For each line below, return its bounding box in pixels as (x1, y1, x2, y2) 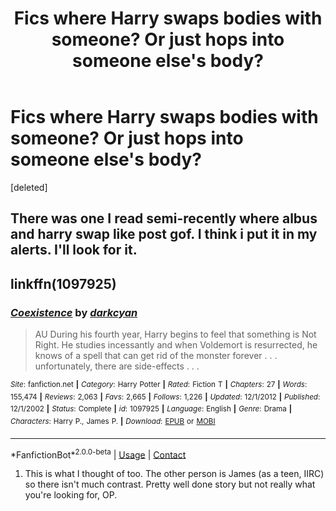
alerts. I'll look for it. (10, 242, 138, 259)
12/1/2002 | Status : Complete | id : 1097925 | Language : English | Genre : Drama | (10, 404, 293, 414)
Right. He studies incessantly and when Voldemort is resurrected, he (34, 339, 318, 351)
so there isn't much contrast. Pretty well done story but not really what (24, 478, 316, 491)
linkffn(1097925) (10, 275, 117, 292)
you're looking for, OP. (24, 489, 118, 501)
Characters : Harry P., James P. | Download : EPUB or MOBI (10, 416, 216, 426)
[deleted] (10, 181, 48, 193)
